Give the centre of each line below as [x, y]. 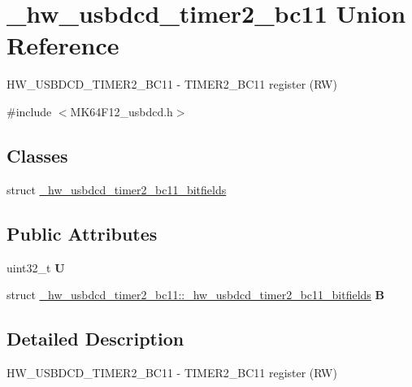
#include [29, 111]
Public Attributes [82, 233]
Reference [63, 45]
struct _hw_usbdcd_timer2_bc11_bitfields [117, 189]
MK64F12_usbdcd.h [121, 111]
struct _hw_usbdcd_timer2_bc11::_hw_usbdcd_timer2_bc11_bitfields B [195, 295]
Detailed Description [95, 339]
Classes [37, 155]
